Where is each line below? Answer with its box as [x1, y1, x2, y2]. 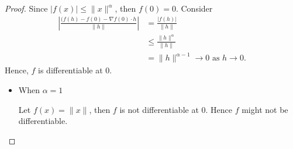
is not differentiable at [119, 103, 199, 115]
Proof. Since [5, 2, 48, 14]
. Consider [175, 2, 213, 14]
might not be [242, 103, 288, 115]
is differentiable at [38, 64, 103, 76]
